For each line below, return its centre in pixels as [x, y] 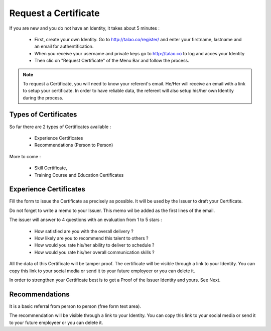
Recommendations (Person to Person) [74, 145]
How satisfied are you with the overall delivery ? [84, 231]
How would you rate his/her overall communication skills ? [95, 252]
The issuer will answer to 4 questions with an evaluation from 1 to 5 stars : [86, 220]
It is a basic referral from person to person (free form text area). [75, 306]
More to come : [25, 156]
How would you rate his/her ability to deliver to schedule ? [94, 245]
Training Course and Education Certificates [79, 175]
